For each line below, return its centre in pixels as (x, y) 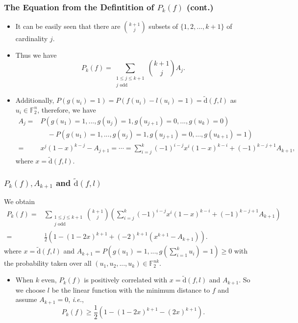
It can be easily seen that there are (68, 26)
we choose (30, 289)
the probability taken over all (48, 263)
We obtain (20, 201)
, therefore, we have (67, 109)
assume (26, 299)
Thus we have (36, 55)
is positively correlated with (126, 280)
